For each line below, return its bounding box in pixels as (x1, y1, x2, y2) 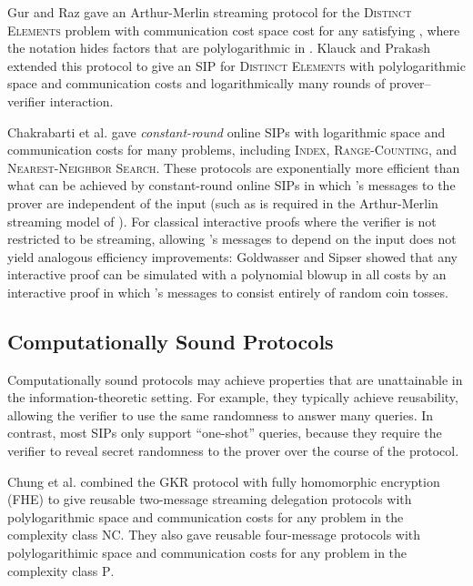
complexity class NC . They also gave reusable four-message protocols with (7, 525, 421, 544)
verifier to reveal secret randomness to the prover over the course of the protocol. (7, 441, 459, 460)
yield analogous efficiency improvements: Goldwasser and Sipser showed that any (7, 247, 458, 266)
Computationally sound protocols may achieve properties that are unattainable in (7, 369, 463, 389)
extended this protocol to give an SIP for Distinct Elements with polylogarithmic (7, 56, 466, 75)
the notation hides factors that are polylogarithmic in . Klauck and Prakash (7, 38, 430, 57)
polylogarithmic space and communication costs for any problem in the (7, 507, 404, 526)
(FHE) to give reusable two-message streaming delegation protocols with (7, 490, 412, 509)
